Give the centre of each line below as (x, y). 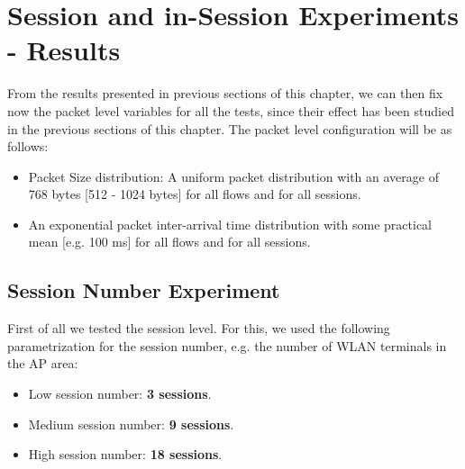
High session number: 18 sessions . (125, 454)
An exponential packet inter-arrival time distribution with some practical (230, 224)
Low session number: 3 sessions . (120, 394)
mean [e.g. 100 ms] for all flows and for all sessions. (169, 242)
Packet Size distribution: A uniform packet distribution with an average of (233, 176)
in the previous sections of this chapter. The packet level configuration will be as (230, 128)
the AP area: (43, 363)
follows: (28, 146)
